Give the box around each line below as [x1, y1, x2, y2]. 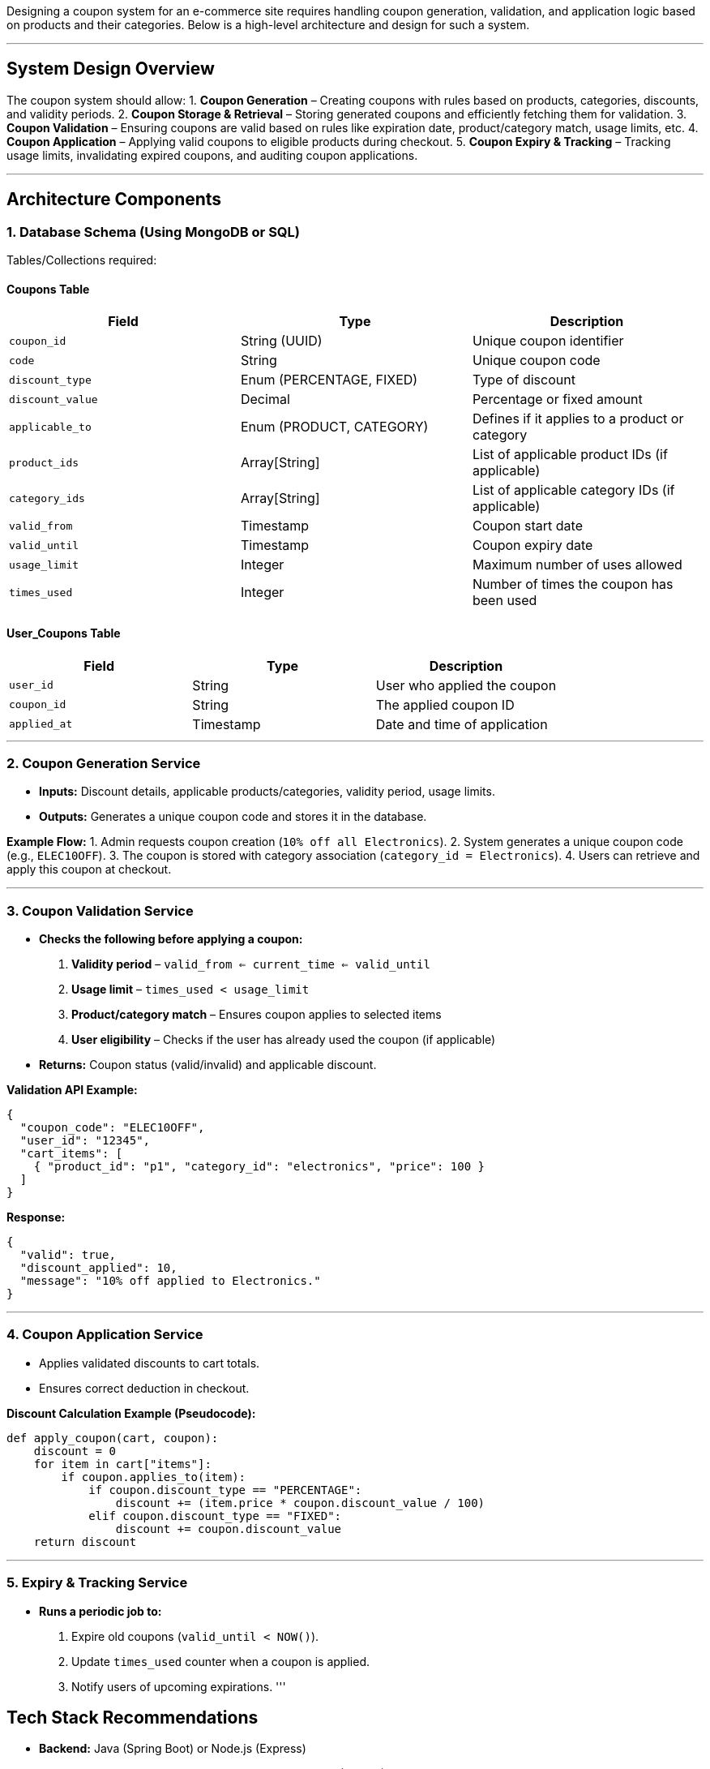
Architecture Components [6, 189, 222, 210]
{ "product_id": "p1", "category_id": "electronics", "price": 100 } [33, 1160, 485, 1173]
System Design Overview [6, 58, 215, 79]
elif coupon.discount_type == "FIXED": [88, 1509, 342, 1522]
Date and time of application [375, 715, 548, 732]
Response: [6, 1210, 66, 1224]
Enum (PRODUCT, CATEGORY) [240, 419, 429, 436]
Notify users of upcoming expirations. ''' [71, 1679, 286, 1694]
